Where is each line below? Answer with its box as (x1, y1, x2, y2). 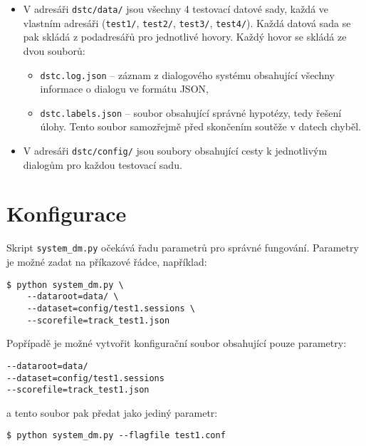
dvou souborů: (23, 43, 85, 58)
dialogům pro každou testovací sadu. (23, 157, 182, 172)
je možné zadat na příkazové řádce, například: (6, 254, 207, 269)
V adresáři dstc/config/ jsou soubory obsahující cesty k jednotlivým (23, 143, 328, 157)
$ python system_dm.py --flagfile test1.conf (6, 430, 226, 441)
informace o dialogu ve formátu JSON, (40, 81, 209, 96)
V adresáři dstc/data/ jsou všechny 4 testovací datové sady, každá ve (23, 1, 329, 16)
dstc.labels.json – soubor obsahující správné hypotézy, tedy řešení (40, 105, 342, 120)
